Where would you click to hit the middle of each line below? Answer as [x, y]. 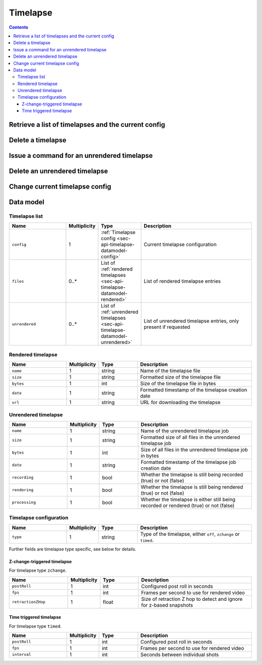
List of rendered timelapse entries [182, 281]
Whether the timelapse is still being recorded [192, 475]
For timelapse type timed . [35, 626]
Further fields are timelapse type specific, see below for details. [73, 549]
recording [23, 478]
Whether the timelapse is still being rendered [192, 487]
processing [24, 503]
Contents [19, 27]
